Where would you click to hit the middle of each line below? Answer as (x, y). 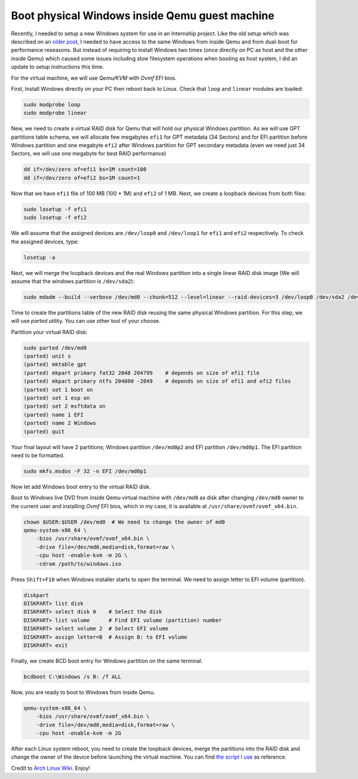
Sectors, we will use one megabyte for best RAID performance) (89, 154)
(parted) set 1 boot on (58, 389)
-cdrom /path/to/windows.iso (79, 564)
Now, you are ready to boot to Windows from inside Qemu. (83, 692)
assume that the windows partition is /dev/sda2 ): (73, 281)
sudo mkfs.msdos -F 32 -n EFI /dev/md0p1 (85, 471)
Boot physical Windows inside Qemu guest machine (143, 16)
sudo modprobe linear (55, 113)
